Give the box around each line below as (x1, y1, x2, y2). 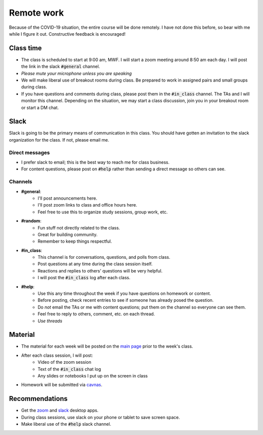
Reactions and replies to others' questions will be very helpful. (38, 268, 163, 273)
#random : (21, 218, 41, 224)
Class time (9, 44, 42, 52)
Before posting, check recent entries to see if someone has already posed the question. (38, 297, 214, 303)
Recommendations (9, 394, 68, 403)
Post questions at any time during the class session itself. (38, 261, 153, 267)
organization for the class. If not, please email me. (9, 137, 110, 143)
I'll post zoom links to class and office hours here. (38, 202, 137, 208)
